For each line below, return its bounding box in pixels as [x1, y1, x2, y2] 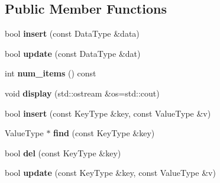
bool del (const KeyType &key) [5, 146, 121, 159]
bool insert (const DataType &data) [5, 27, 140, 40]
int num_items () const [5, 67, 96, 79]
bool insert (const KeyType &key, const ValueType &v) [5, 107, 211, 119]
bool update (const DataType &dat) [5, 47, 141, 59]
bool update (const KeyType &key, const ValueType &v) [5, 166, 216, 179]
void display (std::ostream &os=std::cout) [5, 86, 160, 99]
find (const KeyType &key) [53, 127, 155, 139]
